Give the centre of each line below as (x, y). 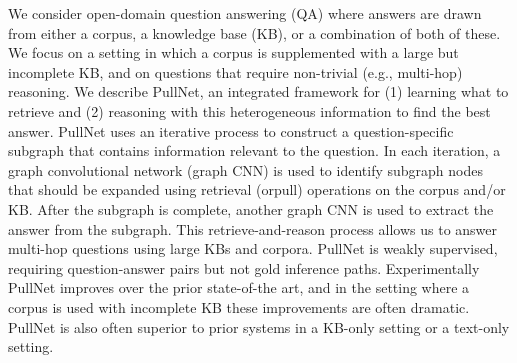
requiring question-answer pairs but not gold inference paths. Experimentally (244, 267)
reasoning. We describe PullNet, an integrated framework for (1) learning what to (258, 91)
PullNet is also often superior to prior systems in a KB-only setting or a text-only (259, 326)
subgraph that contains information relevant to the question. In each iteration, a (254, 150)
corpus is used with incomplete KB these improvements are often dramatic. (239, 306)
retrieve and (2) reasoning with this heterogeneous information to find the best (249, 110)
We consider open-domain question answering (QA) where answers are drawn (245, 13)
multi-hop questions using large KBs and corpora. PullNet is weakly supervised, (253, 248)
